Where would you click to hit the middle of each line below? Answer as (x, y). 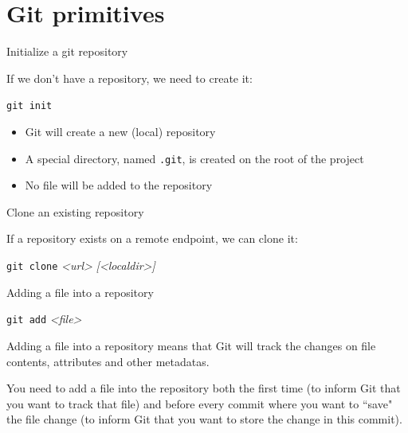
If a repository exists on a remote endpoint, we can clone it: (152, 238)
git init (29, 106)
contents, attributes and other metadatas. (108, 361)
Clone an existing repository (75, 211)
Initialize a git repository (67, 51)
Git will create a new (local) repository (120, 131)
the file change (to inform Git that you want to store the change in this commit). (204, 419)
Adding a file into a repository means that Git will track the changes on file (191, 345)
